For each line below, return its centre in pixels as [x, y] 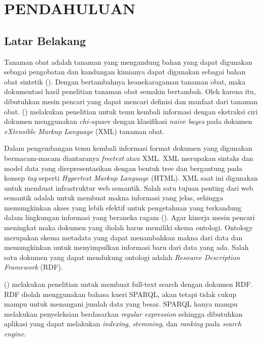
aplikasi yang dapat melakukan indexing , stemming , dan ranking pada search [123, 324]
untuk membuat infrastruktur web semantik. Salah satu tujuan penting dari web [129, 187]
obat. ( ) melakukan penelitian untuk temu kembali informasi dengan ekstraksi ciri [131, 111]
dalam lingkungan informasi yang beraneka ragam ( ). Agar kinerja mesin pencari [129, 217]
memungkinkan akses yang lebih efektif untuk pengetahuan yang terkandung [123, 207]
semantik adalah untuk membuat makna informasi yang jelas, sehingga [114, 198]
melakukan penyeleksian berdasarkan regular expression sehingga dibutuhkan [123, 313]
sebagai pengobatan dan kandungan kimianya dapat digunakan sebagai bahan [125, 72]
